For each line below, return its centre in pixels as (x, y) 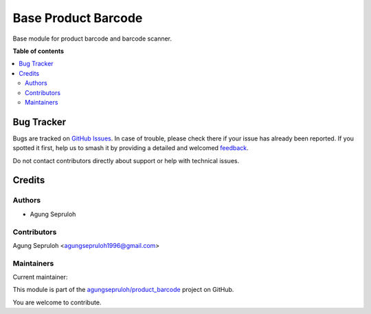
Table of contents (38, 51)
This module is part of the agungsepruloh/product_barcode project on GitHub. (123, 290)
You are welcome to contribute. (57, 302)
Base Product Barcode (78, 18)
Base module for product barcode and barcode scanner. (92, 39)
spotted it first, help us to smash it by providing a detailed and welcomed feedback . (131, 148)
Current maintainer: (40, 277)
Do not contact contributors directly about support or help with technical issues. (126, 160)
